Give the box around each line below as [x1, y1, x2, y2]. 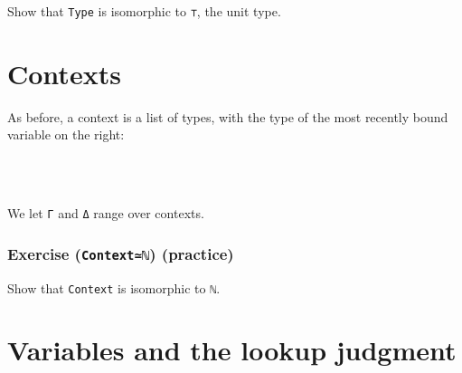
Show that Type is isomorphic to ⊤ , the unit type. [7, 2, 281, 20]
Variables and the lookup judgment [7, 331, 457, 368]
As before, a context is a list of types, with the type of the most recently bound [7, 107, 448, 126]
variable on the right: [7, 125, 125, 144]
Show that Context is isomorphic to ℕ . [7, 278, 221, 297]
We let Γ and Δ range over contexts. [7, 204, 204, 223]
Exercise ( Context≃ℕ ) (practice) [7, 242, 234, 264]
